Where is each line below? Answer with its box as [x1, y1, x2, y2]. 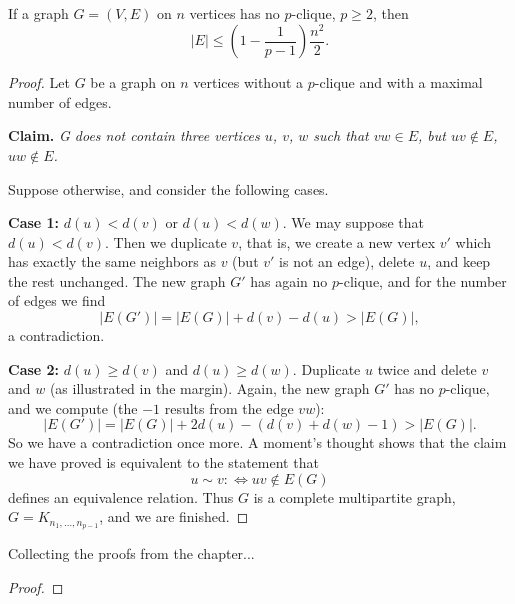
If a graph [8, 3, 69, 23]
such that [313, 125, 369, 146]
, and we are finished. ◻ [99, 506, 249, 527]
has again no [250, 270, 328, 291]
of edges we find [8, 290, 106, 311]
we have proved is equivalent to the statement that [8, 452, 319, 473]
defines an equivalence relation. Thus [8, 486, 234, 507]
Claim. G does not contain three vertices [8, 125, 260, 146]
